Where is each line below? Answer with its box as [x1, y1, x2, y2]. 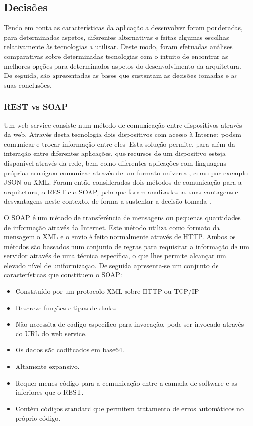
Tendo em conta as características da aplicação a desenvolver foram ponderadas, [4, 22, 243, 33]
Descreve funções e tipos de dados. [15, 302, 119, 312]
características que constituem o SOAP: [4, 270, 122, 280]
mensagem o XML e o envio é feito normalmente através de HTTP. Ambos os [4, 232, 235, 242]
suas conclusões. [4, 79, 52, 90]
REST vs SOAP [4, 100, 68, 113]
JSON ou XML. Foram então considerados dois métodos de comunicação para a [4, 177, 242, 187]
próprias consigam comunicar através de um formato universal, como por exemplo [4, 167, 248, 177]
